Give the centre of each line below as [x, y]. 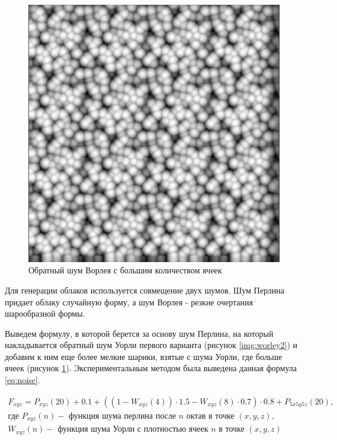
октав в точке [210, 416]
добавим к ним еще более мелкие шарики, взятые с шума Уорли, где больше [144, 356]
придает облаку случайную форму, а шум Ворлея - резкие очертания [129, 302]
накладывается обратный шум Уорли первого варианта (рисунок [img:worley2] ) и [151, 345]
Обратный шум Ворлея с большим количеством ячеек [125, 270]
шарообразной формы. [45, 313]
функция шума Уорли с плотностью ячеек [133, 430]
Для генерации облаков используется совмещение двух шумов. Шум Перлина [145, 290]
